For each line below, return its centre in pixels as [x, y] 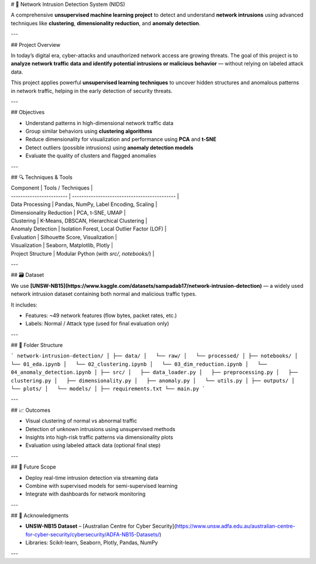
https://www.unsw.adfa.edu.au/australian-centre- [236, 526]
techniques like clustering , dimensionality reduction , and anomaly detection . [106, 23]
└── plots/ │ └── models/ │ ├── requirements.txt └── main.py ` [108, 389]
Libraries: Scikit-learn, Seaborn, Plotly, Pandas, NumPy [92, 543]
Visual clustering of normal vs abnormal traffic [81, 421]
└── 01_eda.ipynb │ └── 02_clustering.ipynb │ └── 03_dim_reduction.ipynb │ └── [139, 364]
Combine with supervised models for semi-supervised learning [102, 486]
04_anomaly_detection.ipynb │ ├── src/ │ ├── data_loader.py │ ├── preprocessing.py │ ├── [154, 372]
